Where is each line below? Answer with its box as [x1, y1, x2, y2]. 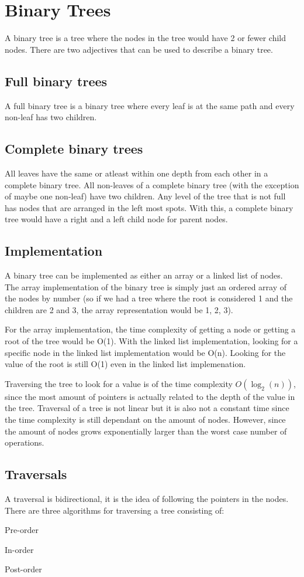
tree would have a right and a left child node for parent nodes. [5, 213, 228, 225]
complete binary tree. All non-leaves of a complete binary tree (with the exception [5, 178, 299, 191]
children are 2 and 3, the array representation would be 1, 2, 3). [5, 303, 233, 315]
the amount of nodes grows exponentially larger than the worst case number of [5, 425, 287, 437]
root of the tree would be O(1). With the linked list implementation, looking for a [5, 335, 298, 347]
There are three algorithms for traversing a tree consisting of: [5, 504, 224, 516]
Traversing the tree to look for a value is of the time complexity [5, 377, 233, 389]
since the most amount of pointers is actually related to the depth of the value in [5, 390, 295, 402]
